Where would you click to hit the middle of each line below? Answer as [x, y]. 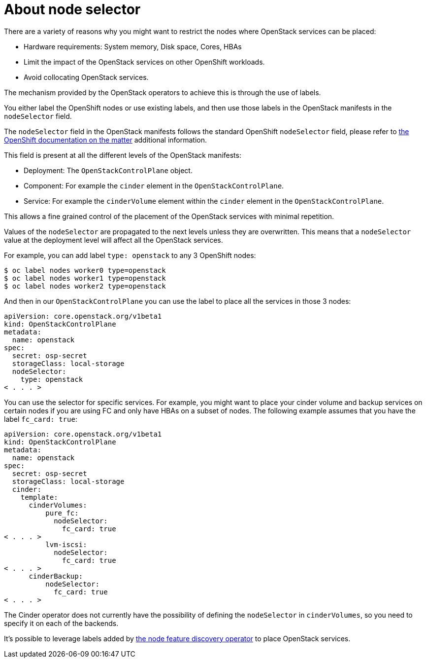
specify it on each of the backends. [61, 623]
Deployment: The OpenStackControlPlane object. [108, 170]
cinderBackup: [56, 576]
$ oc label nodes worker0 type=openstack [85, 270]
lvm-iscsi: [66, 544]
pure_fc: [62, 513]
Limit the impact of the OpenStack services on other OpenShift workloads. [144, 62]
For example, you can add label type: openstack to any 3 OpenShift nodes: [130, 255]
